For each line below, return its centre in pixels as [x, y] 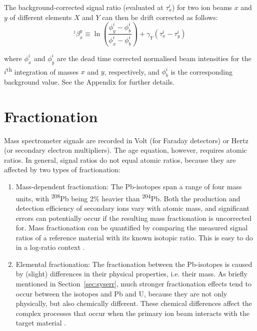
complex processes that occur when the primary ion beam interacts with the [132, 313]
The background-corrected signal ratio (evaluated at [84, 7]
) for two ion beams [202, 7]
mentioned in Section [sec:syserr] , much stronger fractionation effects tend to [133, 284]
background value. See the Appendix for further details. [89, 81]
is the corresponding [201, 71]
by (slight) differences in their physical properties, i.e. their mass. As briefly [131, 274]
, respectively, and [132, 71]
